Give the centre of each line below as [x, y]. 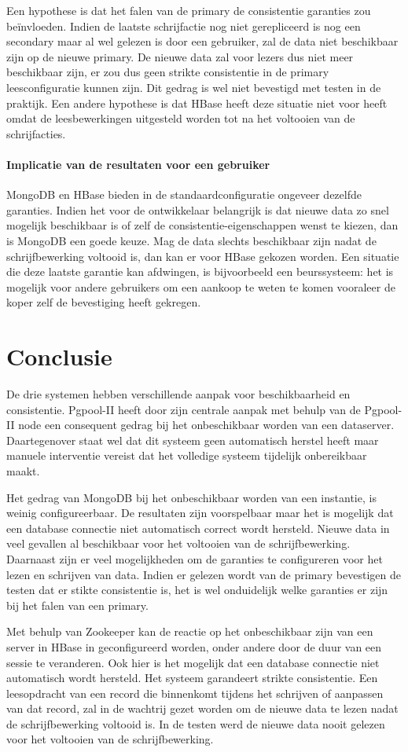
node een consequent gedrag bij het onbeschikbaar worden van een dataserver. [206, 425]
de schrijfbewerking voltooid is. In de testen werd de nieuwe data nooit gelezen [196, 723]
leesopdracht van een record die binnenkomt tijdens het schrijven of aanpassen [195, 693]
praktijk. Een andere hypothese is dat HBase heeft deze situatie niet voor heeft [197, 103]
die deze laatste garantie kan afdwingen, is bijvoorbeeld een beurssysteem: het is [200, 271]
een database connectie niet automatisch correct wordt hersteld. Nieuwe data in [198, 528]
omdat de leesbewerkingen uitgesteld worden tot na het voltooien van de [181, 118]
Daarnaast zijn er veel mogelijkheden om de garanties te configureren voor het [195, 558]
